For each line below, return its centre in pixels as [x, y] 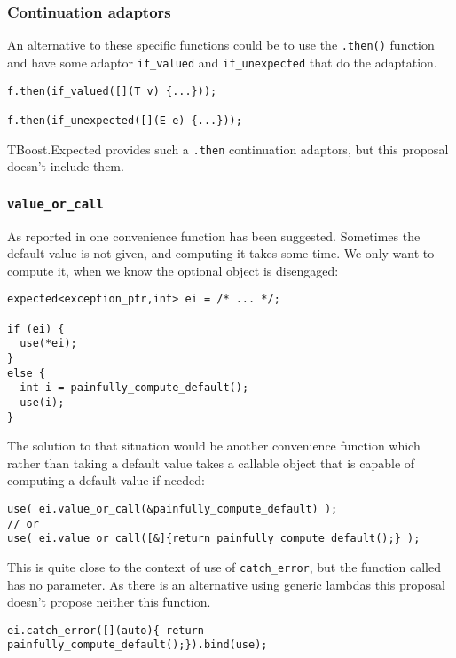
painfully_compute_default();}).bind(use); [138, 645]
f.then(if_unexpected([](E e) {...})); [125, 120]
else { [26, 373]
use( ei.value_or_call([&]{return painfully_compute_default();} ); [214, 539]
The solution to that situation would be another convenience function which [214, 446]
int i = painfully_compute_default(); [134, 388]
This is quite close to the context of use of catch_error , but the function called [224, 566]
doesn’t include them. [66, 166]
